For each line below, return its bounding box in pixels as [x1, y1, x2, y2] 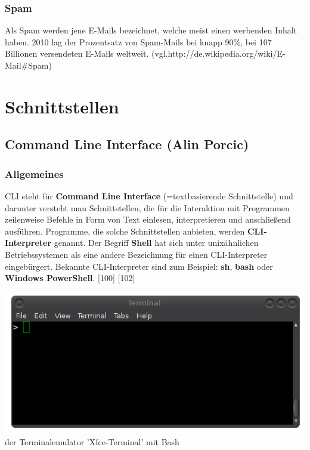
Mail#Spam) [5, 59, 52, 71]
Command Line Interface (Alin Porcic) [5, 135, 249, 153]
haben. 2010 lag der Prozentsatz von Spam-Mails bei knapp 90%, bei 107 [5, 35, 272, 48]
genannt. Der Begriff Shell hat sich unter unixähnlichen [54, 236, 259, 249]
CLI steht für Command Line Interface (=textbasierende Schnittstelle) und [5, 189, 293, 202]
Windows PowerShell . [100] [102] [5, 272, 135, 284]
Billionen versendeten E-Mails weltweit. [5, 47, 149, 60]
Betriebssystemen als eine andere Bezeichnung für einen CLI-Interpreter [5, 248, 268, 260]
